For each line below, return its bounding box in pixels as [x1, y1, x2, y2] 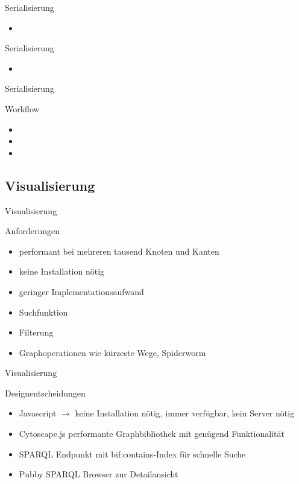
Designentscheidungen [5, 386, 86, 399]
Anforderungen [5, 224, 60, 237]
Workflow [5, 102, 40, 115]
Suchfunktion [19, 305, 68, 318]
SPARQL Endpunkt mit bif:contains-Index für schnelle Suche [19, 447, 246, 460]
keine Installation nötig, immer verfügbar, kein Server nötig [75, 407, 295, 419]
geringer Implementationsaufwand [19, 285, 144, 298]
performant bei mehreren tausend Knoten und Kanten [19, 244, 219, 257]
